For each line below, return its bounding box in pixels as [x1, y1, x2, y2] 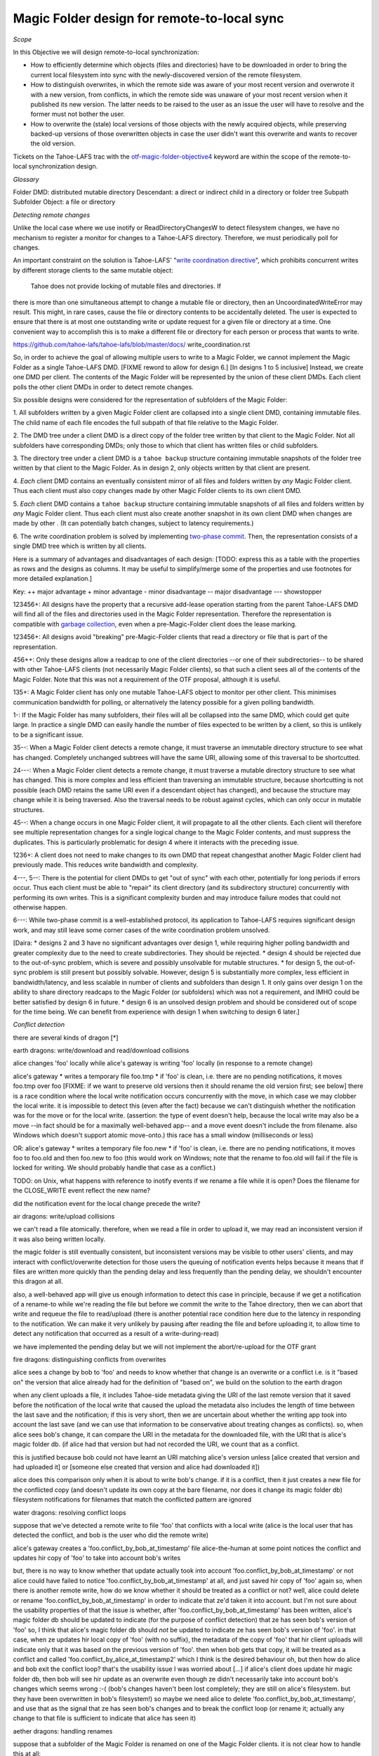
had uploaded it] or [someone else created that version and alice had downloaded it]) [13, 1462, 260, 1471]
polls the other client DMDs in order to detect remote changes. [13, 383, 194, 391]
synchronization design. [28, 162, 98, 171]
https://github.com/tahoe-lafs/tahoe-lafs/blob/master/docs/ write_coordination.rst [13, 341, 251, 349]
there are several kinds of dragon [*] [13, 1033, 119, 1042]
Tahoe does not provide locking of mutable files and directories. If [30, 282, 221, 291]
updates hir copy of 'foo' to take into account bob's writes [13, 1554, 181, 1562]
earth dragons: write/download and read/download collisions [13, 1047, 189, 1055]
